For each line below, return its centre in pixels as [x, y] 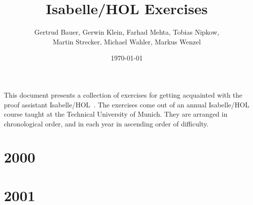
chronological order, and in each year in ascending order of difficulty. [106, 123]
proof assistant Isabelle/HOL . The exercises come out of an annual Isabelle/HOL [127, 104]
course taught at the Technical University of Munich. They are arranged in [116, 114]
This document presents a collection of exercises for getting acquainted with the [123, 94]
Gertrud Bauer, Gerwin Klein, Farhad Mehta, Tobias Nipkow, [127, 32]
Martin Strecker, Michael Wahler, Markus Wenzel [127, 41]
